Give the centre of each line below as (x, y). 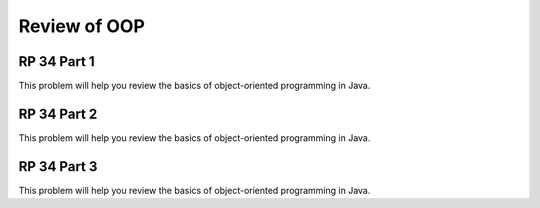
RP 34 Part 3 (58, 166)
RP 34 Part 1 (56, 61)
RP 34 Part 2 (58, 113)
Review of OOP (81, 26)
